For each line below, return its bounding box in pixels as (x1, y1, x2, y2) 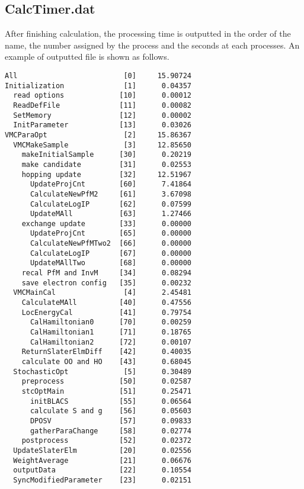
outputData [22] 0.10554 (13, 466, 191, 475)
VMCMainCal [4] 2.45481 (13, 288, 191, 297)
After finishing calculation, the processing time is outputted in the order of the (5, 27, 291, 40)
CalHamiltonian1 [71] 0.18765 (30, 328, 191, 337)
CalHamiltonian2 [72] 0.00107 (30, 337, 191, 346)
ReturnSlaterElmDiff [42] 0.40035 (21, 348, 191, 356)
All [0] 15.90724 (5, 71, 191, 80)
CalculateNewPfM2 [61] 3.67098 (30, 189, 191, 198)
